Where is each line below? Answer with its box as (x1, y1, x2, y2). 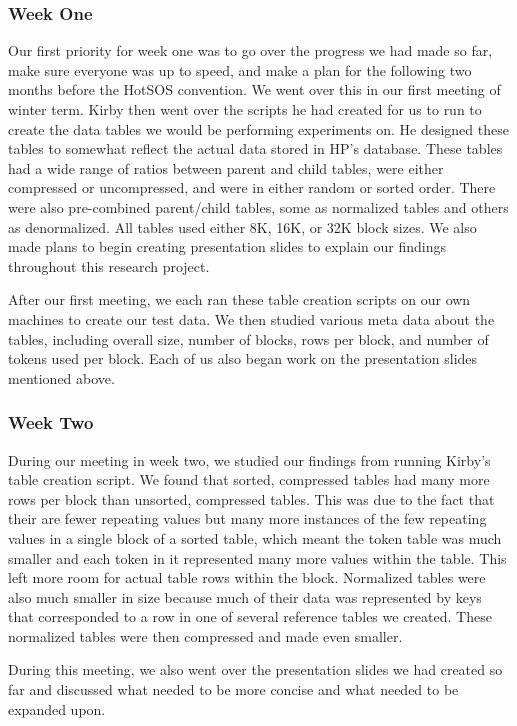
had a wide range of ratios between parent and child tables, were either (8, 157, 444, 178)
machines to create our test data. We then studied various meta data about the (8, 308, 495, 329)
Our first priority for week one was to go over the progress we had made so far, (8, 40, 493, 61)
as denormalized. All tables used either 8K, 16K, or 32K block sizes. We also (8, 216, 477, 237)
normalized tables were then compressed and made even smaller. (8, 625, 403, 646)
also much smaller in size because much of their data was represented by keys (8, 586, 482, 607)
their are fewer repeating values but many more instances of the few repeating (8, 508, 487, 529)
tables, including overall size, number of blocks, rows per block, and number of (8, 328, 489, 349)
